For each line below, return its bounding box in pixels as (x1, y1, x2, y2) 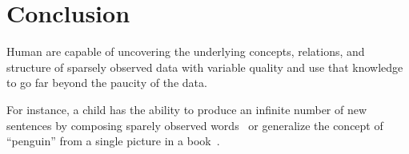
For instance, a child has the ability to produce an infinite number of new (6, 101, 367, 117)
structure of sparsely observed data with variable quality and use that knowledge (6, 58, 403, 75)
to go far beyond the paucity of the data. (6, 74, 207, 91)
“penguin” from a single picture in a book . (6, 132, 220, 149)
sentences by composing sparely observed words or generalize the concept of (6, 116, 383, 133)
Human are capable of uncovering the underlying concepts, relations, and (6, 43, 365, 60)
